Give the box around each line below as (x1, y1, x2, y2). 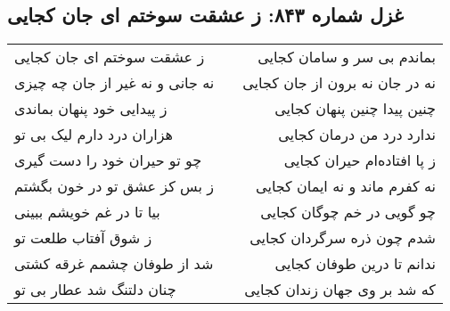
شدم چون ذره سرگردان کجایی (250, 227, 436, 249)
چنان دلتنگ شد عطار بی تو (14, 279, 176, 300)
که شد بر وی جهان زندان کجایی (244, 279, 436, 300)
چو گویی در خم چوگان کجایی (260, 201, 436, 223)
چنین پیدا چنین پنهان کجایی (274, 98, 436, 119)
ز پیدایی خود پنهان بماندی (14, 98, 168, 119)
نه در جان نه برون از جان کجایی (242, 72, 436, 94)
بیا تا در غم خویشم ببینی (14, 201, 160, 223)
